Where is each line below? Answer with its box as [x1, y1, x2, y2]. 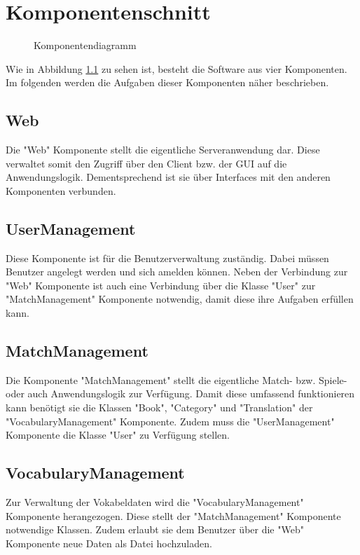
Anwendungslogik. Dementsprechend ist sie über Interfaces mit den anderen [6, 170, 331, 184]
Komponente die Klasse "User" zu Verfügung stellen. [6, 427, 230, 442]
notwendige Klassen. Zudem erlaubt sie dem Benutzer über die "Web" [6, 522, 304, 537]
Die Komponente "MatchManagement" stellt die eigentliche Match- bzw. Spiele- [6, 372, 347, 387]
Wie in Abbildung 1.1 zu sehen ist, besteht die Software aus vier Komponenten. [6, 61, 347, 76]
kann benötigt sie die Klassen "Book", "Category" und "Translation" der [6, 400, 313, 415]
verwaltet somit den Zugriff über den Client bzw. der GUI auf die [6, 156, 287, 170]
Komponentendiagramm [34, 38, 137, 53]
